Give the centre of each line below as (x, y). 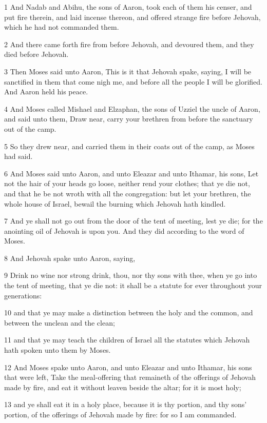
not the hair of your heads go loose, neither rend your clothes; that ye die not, (127, 183)
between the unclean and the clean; (60, 322)
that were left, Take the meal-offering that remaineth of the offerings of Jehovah (130, 377)
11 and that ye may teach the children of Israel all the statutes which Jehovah (127, 340)
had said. (18, 156)
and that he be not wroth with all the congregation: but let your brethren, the (128, 193)
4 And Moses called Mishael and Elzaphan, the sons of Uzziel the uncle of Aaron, (132, 108)
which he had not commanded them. (62, 27)
